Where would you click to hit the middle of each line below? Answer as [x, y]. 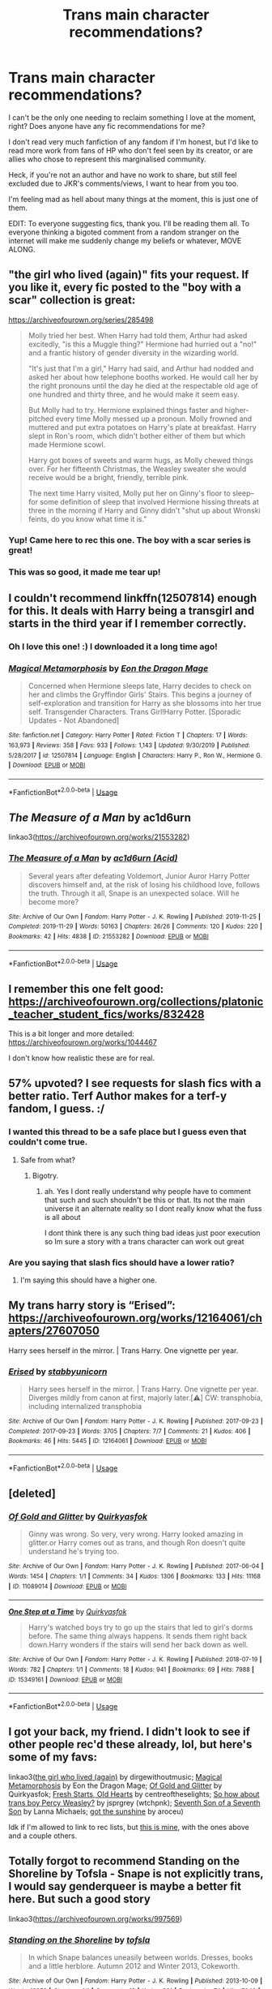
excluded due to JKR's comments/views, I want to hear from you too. [123, 183]
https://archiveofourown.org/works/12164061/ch [136, 1319]
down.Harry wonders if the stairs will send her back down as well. [138, 1645]
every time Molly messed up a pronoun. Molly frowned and [154, 419]
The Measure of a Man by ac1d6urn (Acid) [93, 858]
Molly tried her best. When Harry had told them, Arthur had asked [138, 335]
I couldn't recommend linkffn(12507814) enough [133, 598]
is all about [62, 1217]
